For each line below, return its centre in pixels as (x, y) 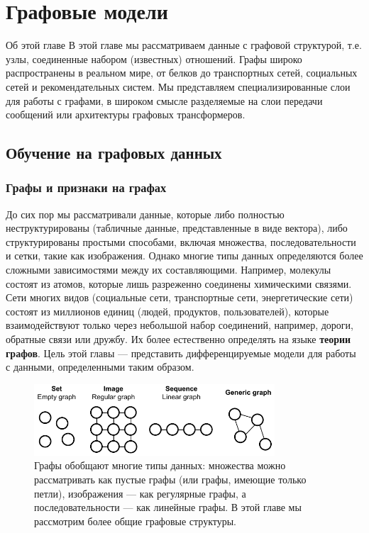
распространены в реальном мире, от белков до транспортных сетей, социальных (182, 73)
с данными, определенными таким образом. (100, 367)
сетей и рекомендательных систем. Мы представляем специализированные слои (178, 86)
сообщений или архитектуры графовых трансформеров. (126, 114)
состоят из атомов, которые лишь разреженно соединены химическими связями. (179, 283)
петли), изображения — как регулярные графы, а (140, 493)
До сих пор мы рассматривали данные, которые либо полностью (145, 214)
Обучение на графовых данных (114, 153)
